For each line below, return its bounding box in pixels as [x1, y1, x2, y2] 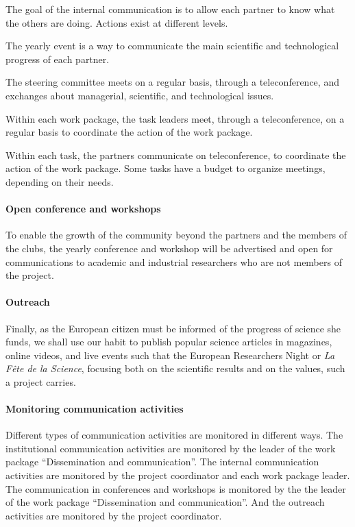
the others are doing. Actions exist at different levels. [5, 15, 228, 29]
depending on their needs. [5, 174, 114, 188]
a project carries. [5, 374, 76, 389]
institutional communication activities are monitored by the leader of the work [5, 441, 336, 455]
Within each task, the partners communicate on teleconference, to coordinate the [5, 147, 346, 162]
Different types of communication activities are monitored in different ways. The [5, 428, 343, 442]
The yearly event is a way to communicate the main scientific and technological [5, 38, 339, 53]
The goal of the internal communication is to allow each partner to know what [5, 2, 335, 16]
